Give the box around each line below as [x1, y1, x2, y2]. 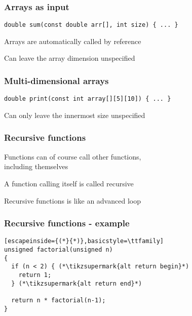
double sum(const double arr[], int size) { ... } [4, 21, 178, 29]
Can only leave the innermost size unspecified [4, 109, 145, 120]
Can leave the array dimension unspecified [4, 53, 135, 63]
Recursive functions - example [4, 217, 130, 229]
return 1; [18, 271, 52, 279]
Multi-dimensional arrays [4, 74, 109, 87]
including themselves [4, 161, 68, 172]
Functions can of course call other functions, [4, 151, 141, 162]
